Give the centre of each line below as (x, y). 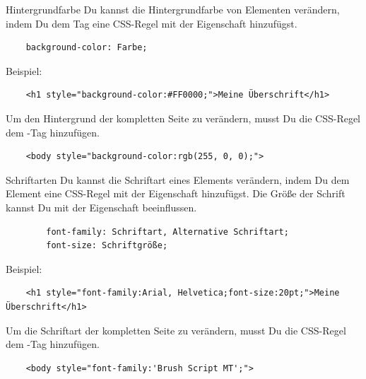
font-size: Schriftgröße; (107, 246)
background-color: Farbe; (87, 48)
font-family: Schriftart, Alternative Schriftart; (167, 232)
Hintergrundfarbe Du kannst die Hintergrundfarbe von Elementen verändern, (173, 9)
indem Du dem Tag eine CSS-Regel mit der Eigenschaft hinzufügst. (152, 23)
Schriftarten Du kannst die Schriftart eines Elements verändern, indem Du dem (178, 179)
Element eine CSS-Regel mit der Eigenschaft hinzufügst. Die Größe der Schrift (176, 193)
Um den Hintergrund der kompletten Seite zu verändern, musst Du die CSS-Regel (183, 118)
